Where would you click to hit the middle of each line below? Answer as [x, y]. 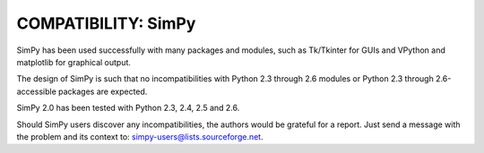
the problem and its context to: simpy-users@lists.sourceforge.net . [140, 136]
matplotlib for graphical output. [74, 62]
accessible [37, 91]
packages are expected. [103, 91]
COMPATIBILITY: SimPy [106, 23]
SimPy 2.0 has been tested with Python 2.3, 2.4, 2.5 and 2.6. [128, 108]
